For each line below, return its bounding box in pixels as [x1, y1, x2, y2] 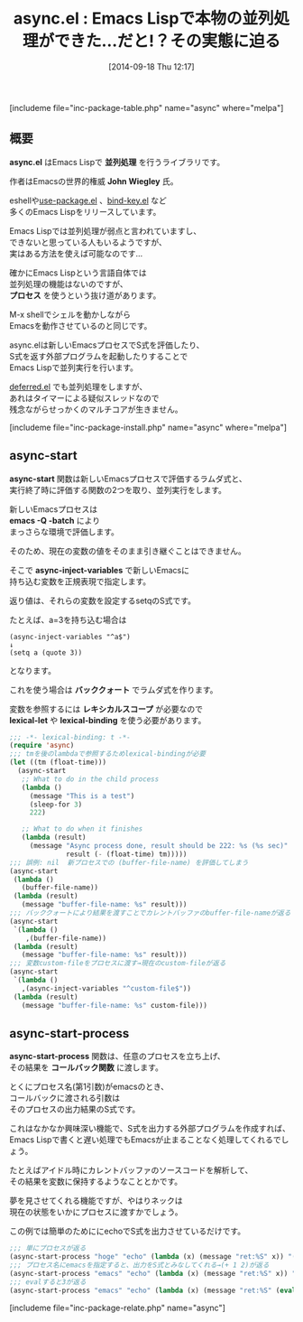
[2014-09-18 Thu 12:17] [107, 61, 196, 72]
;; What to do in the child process [21, 774, 160, 784]
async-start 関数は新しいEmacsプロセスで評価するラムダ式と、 [9, 473, 248, 484]
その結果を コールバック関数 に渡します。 [9, 1062, 164, 1073]
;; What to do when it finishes [21, 824, 143, 833]
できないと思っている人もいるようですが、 [9, 237, 167, 247]
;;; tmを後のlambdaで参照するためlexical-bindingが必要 [9, 749, 206, 759]
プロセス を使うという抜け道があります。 [9, 290, 161, 301]
